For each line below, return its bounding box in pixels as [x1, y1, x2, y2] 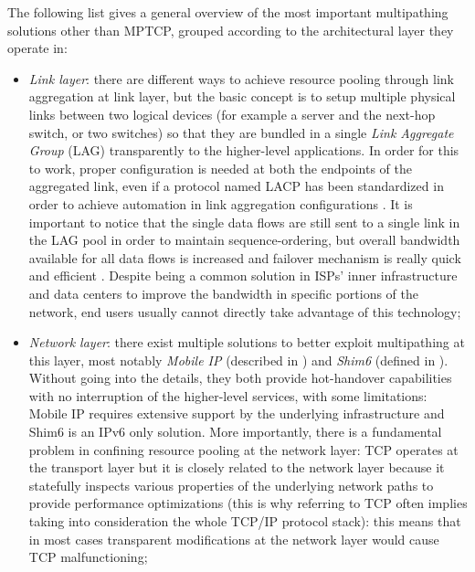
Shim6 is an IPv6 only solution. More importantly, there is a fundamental [28, 422, 442, 441]
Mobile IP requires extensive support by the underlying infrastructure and [28, 404, 445, 423]
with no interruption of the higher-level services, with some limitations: [28, 386, 427, 405]
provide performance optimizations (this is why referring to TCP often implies [28, 493, 468, 513]
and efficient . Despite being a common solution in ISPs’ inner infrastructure [28, 266, 458, 285]
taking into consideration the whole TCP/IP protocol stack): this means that [28, 512, 461, 531]
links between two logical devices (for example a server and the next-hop [28, 104, 436, 123]
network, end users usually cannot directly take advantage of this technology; [28, 302, 461, 321]
